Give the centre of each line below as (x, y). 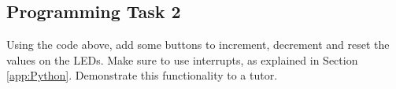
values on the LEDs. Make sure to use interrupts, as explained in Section (182, 59)
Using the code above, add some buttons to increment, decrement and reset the (198, 44)
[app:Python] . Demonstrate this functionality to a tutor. (142, 75)
